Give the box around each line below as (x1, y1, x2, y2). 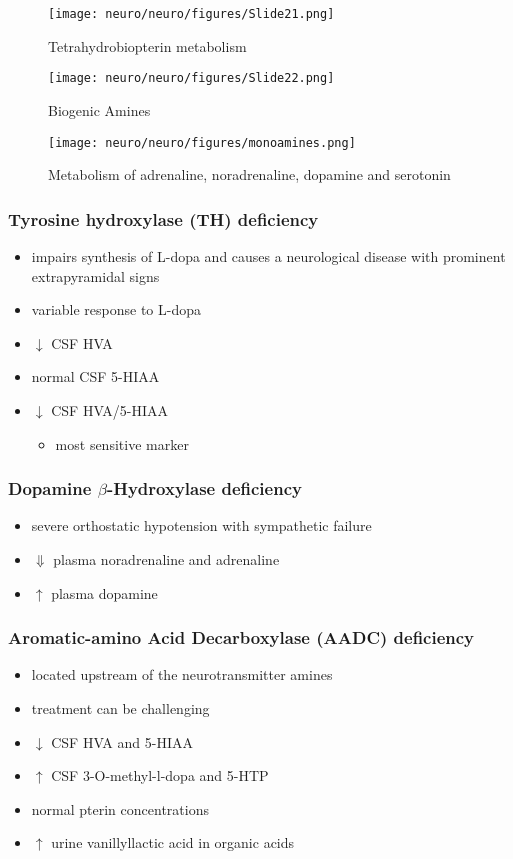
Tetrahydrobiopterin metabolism (48, 35, 247, 56)
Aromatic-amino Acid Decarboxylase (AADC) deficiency (8, 625, 475, 650)
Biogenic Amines (48, 99, 151, 120)
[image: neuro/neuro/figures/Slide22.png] (48, 71, 335, 86)
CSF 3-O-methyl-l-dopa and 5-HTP (51, 765, 269, 786)
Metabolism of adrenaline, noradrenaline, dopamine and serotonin (48, 164, 451, 185)
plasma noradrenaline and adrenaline (53, 548, 280, 569)
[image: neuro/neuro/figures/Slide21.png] (48, 7, 335, 21)
